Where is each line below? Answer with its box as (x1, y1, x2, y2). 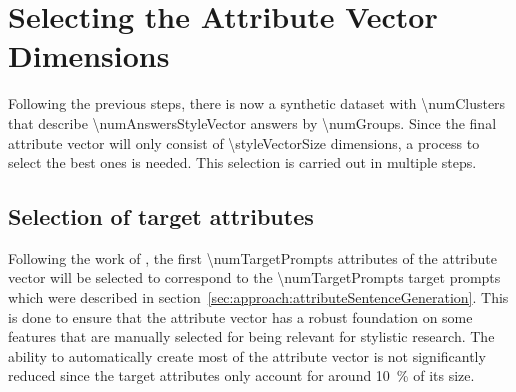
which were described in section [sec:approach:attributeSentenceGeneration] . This (8, 287, 509, 308)
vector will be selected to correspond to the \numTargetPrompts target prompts (8, 267, 501, 288)
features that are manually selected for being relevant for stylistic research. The (8, 326, 495, 347)
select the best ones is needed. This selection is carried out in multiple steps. (8, 152, 477, 173)
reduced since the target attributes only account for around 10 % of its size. (8, 365, 475, 386)
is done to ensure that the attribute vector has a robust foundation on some (8, 306, 473, 327)
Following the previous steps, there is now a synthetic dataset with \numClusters (8, 93, 506, 114)
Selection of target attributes (8, 201, 314, 232)
